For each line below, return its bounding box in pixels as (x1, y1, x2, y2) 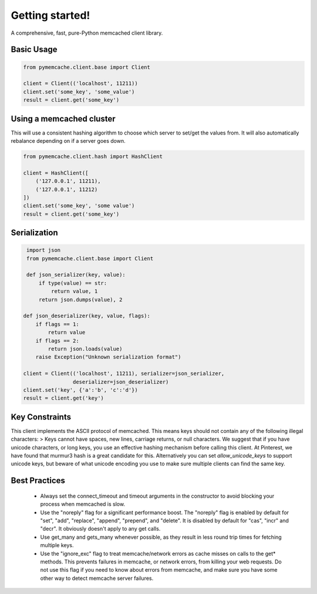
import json (26, 247, 61, 254)
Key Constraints (11, 412, 72, 422)
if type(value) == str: (38, 280, 107, 286)
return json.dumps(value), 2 (38, 296, 123, 303)
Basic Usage (11, 45, 58, 55)
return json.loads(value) (48, 345, 123, 352)
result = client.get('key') (23, 395, 104, 402)
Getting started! (11, 9, 90, 22)
